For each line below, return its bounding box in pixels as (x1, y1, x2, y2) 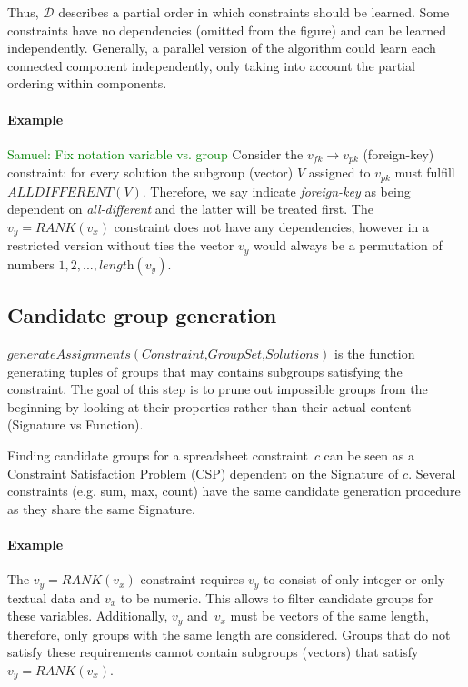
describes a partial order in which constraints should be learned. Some (58, 3, 450, 21)
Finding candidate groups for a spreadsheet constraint (7, 445, 308, 464)
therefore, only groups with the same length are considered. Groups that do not (7, 624, 451, 643)
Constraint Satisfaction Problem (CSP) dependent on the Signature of (7, 463, 399, 482)
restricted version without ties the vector (7, 236, 234, 255)
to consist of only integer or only (263, 570, 445, 589)
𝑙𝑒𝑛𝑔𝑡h (98, 258, 134, 272)
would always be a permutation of (253, 236, 443, 255)
